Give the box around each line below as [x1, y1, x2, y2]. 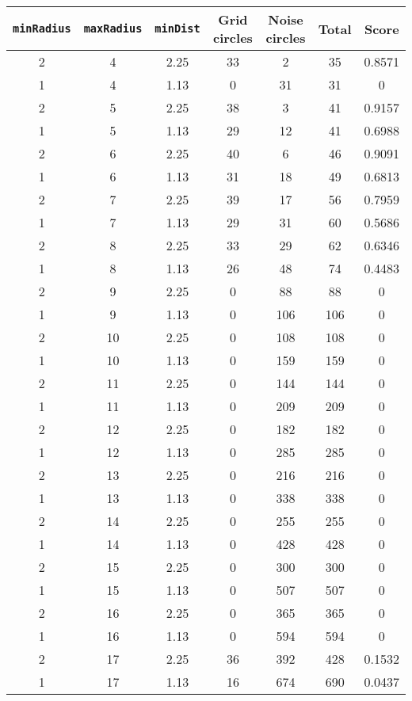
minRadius [13, 22, 71, 35]
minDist [154, 22, 200, 35]
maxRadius [83, 22, 143, 35]
